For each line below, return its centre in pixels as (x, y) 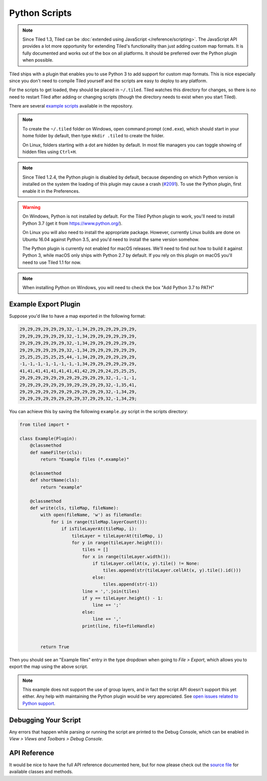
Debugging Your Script (45, 720)
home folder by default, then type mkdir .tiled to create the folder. (93, 136)
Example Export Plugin (45, 304)
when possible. (38, 60)
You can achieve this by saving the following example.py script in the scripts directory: (98, 412)
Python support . (39, 703)
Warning (31, 207)
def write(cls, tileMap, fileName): (74, 508)
